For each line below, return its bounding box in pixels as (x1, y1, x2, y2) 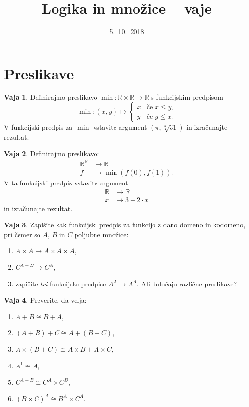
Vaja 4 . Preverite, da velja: (4, 295, 87, 305)
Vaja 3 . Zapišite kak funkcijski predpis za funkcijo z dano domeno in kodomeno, (4, 220, 246, 230)
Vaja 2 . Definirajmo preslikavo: (4, 148, 99, 158)
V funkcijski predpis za (4, 122, 73, 132)
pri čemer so (4, 229, 40, 239)
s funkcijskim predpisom (151, 91, 223, 102)
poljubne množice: (74, 229, 129, 239)
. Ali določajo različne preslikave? (136, 278, 237, 288)
